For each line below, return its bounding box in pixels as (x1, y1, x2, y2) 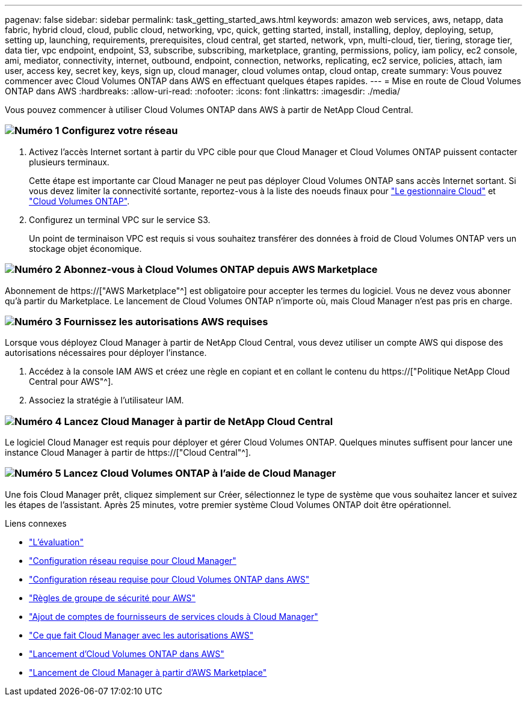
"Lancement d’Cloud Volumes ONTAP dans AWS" (29, 648, 224, 659)
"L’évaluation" (29, 536, 84, 547)
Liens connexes (5, 518, 67, 528)
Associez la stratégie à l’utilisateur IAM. (29, 395, 184, 406)
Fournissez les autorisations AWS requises (63, 315, 268, 328)
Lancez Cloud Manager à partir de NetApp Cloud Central (64, 415, 333, 427)
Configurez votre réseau (61, 124, 178, 137)
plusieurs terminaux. (29, 156, 109, 167)
